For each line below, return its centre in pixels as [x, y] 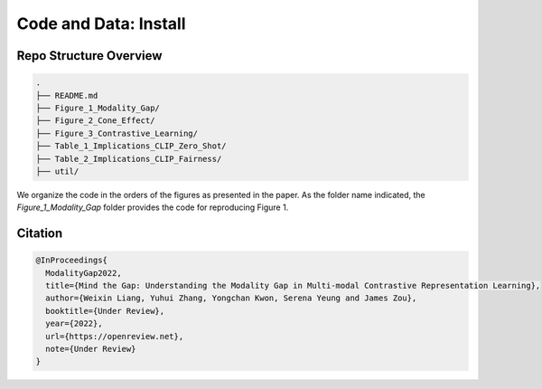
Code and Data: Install [101, 24]
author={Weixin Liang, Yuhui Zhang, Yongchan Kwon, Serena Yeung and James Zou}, [231, 298]
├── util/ [57, 171]
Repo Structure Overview [89, 56]
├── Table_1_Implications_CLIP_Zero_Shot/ [131, 146]
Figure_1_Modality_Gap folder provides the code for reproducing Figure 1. [153, 207]
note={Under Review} [91, 349]
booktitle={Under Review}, [105, 311]
